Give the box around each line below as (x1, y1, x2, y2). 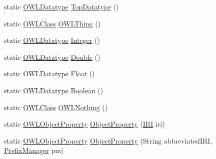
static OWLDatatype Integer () (4, 35, 100, 45)
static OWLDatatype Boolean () (4, 85, 103, 95)
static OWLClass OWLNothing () (4, 102, 108, 112)
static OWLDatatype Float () (4, 68, 95, 79)
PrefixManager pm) (4, 145, 64, 156)
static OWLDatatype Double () (4, 51, 100, 62)
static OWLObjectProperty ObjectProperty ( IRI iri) (4, 119, 165, 129)
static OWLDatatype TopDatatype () (4, 1, 119, 11)
